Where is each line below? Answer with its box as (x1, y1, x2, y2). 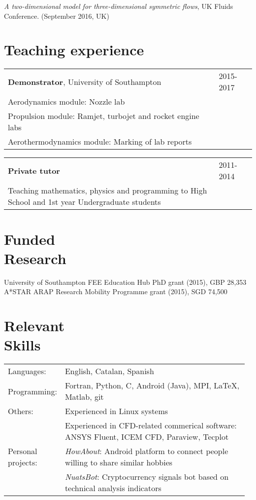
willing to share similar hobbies (64, 457, 173, 468)
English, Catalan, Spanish (64, 365, 154, 377)
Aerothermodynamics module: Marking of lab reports (8, 136, 192, 148)
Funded (4, 229, 55, 249)
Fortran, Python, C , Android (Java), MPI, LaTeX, (64, 380, 240, 391)
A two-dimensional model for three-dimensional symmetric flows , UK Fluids (4, 1, 233, 11)
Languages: (8, 365, 46, 377)
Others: (8, 405, 33, 417)
